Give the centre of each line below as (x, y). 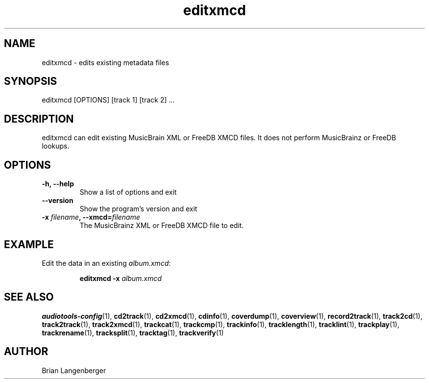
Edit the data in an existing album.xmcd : (106, 263)
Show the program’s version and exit (138, 209)
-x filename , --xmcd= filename (91, 217)
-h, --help (58, 184)
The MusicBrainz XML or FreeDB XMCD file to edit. (162, 226)
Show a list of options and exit (128, 192)
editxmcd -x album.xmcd (121, 278)
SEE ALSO (29, 297)
